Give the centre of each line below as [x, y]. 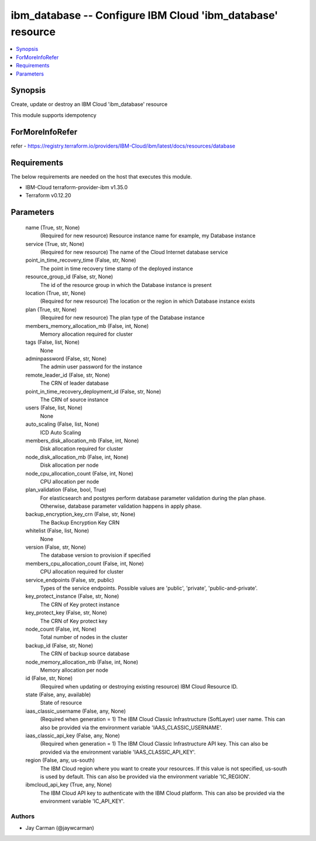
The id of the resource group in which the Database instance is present [126, 285]
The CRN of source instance [74, 400]
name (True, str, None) [53, 227]
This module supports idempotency [54, 115]
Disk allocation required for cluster [82, 449]
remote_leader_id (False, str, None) [68, 375]
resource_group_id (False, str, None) [69, 277]
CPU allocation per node [70, 481]
